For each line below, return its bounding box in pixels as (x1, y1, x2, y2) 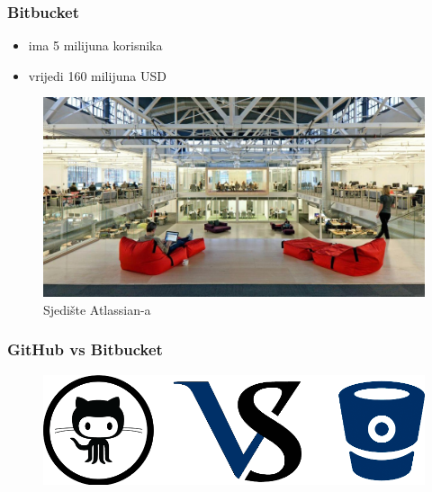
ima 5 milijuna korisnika (28, 36, 163, 55)
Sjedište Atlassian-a (43, 300, 151, 318)
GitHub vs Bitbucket (7, 338, 163, 361)
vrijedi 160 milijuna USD (28, 66, 166, 85)
